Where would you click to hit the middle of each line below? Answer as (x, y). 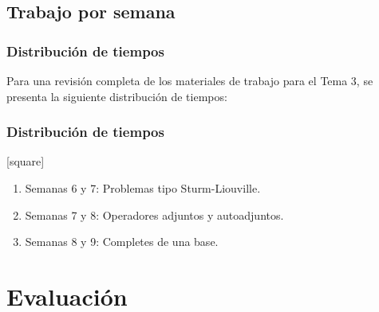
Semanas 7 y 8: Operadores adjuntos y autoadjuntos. (154, 214)
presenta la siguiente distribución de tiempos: (117, 96)
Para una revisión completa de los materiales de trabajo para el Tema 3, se (190, 80)
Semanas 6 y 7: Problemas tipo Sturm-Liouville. (143, 188)
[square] (26, 161)
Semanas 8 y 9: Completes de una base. (122, 242)
